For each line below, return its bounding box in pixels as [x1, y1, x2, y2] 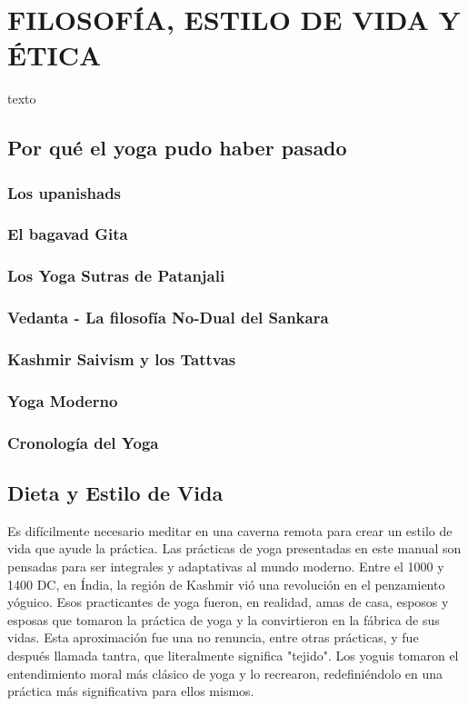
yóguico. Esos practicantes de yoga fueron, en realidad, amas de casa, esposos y [7, 592, 449, 612]
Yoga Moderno [7, 389, 118, 412]
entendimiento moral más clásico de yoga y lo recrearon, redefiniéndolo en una [7, 663, 443, 682]
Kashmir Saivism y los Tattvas [7, 347, 236, 370]
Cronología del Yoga [7, 431, 159, 453]
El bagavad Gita [7, 223, 128, 245]
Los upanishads [7, 181, 122, 204]
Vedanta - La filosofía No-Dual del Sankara [7, 306, 329, 329]
